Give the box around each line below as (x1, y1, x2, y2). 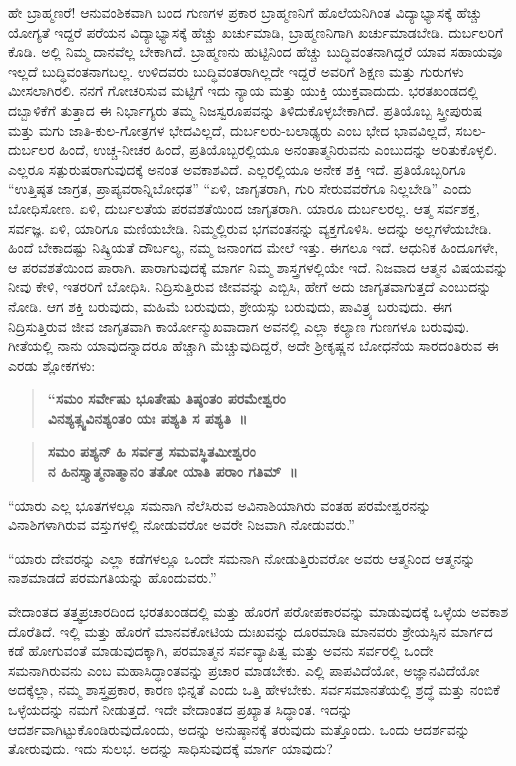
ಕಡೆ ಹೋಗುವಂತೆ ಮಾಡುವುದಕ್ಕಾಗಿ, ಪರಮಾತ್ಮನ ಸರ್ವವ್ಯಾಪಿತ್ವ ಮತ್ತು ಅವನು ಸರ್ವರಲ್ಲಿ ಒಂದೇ (8, 640, 434, 661)
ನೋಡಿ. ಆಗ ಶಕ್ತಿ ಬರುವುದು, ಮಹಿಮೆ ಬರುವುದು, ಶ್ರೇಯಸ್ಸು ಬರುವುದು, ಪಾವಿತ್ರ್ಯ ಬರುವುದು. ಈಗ (8, 295, 452, 316)
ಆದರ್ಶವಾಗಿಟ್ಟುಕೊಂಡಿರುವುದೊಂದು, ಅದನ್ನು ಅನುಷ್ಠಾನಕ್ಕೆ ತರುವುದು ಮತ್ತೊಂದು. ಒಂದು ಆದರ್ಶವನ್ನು (8, 718, 470, 739)
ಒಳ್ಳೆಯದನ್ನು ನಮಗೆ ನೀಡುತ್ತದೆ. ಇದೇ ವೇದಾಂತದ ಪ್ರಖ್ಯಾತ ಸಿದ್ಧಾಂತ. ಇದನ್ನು (8, 699, 353, 719)
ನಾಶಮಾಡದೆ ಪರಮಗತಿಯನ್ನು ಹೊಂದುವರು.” (8, 567, 217, 588)
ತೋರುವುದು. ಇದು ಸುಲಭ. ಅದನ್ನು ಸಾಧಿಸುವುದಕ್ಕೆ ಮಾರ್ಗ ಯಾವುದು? (8, 738, 333, 759)
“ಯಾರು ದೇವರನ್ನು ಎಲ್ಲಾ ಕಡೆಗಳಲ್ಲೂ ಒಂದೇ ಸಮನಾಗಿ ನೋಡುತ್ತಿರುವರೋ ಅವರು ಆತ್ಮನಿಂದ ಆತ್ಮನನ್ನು (8, 547, 476, 568)
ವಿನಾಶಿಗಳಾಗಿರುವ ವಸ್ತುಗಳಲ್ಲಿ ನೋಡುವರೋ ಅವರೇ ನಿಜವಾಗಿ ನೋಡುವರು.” (8, 514, 355, 535)
